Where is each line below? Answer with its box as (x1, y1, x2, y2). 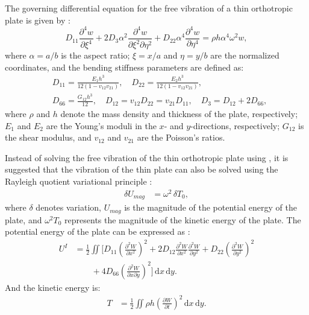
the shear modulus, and (5, 131, 92, 144)
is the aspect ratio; (61, 49, 130, 62)
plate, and (5, 213, 42, 226)
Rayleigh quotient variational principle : (5, 175, 152, 188)
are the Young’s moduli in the (46, 119, 157, 132)
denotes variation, (36, 201, 101, 214)
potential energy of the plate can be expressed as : (5, 225, 190, 238)
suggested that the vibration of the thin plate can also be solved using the (5, 163, 278, 176)
